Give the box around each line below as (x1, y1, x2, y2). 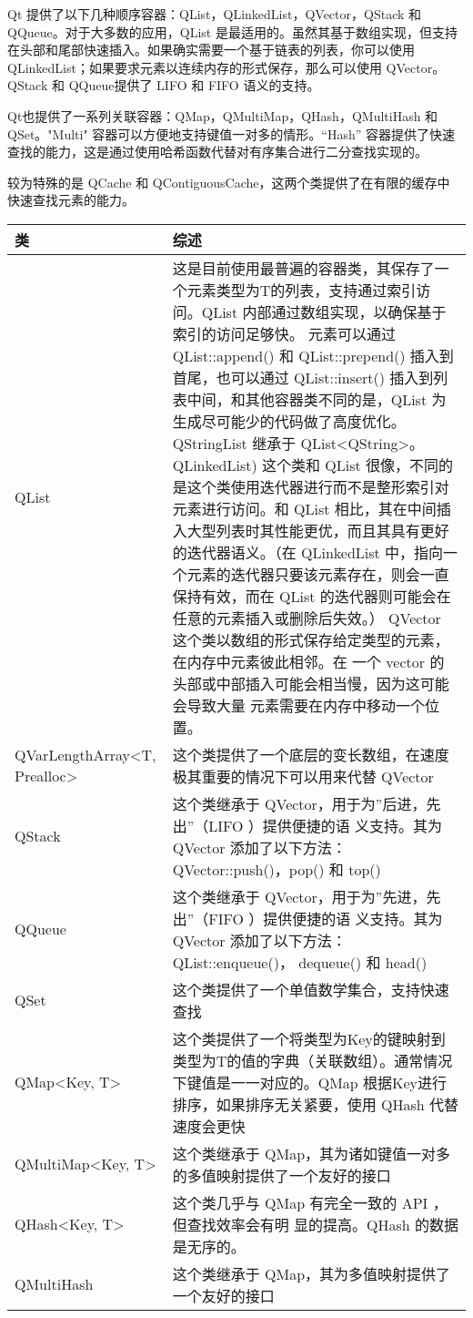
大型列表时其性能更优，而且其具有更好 (186, 519, 449, 541)
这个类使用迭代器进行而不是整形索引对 (186, 475, 449, 497)
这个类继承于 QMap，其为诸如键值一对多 (172, 1142, 451, 1164)
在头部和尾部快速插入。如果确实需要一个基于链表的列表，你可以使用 (7, 40, 415, 59)
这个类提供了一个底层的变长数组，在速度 (172, 743, 449, 765)
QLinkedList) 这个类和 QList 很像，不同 (172, 454, 439, 475)
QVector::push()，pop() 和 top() (172, 858, 381, 880)
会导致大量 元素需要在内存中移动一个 (172, 694, 426, 716)
